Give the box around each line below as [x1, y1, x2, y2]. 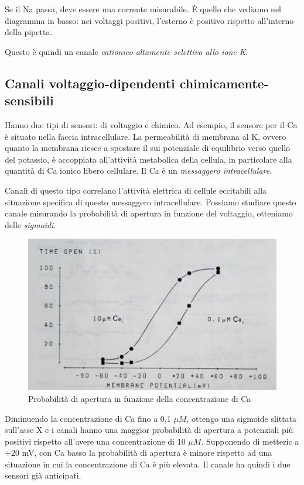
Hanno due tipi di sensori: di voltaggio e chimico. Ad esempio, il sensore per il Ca [5, 118, 298, 130]
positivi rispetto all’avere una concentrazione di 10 [5, 435, 186, 447]
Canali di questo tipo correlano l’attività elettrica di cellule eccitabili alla [5, 184, 267, 196]
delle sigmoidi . [5, 218, 56, 231]
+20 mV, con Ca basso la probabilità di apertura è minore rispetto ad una [5, 446, 272, 459]
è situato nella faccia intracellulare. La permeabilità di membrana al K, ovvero [5, 130, 286, 142]
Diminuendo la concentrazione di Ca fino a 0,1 [5, 412, 171, 424]
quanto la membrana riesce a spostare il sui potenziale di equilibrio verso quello [5, 142, 291, 154]
